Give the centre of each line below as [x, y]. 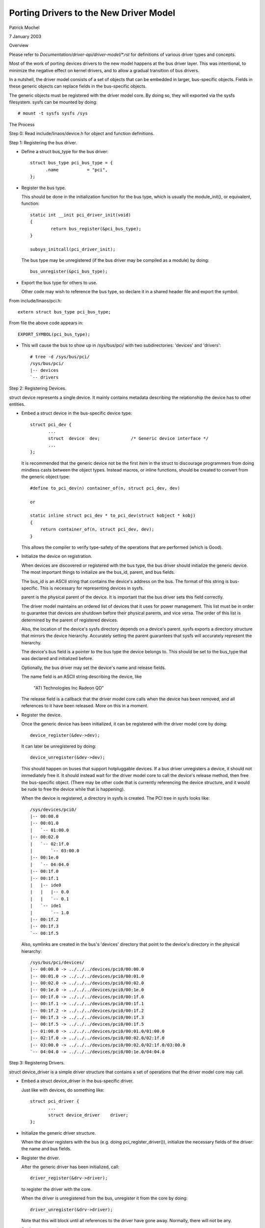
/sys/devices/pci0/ [53, 809]
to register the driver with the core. [56, 1189]
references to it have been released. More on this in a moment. [85, 706]
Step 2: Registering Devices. [38, 389]
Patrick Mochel [24, 28]
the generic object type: [46, 477]
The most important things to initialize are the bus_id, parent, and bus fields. [98, 572]
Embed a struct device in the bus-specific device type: [77, 413]
